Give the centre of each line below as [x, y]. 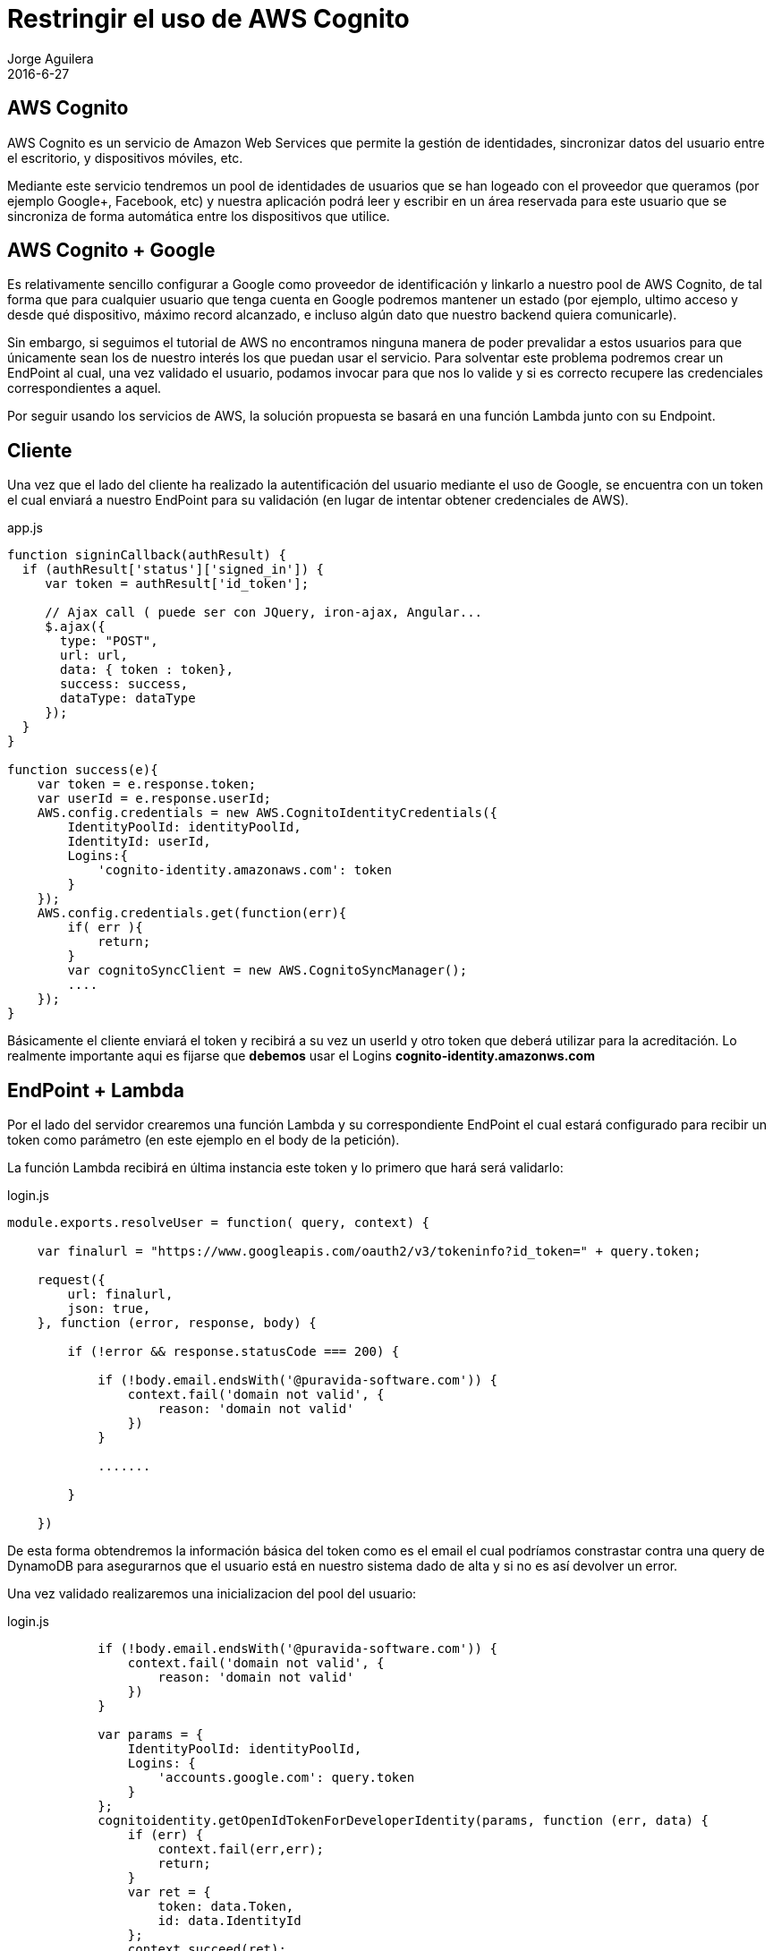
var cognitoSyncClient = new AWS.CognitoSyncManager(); [268, 971]
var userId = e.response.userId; [154, 799]
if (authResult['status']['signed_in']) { [173, 570]
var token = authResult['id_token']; [177, 584]
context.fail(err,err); [241, 1849]
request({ [71, 1280]
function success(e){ [83, 770]
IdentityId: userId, [139, 842]
